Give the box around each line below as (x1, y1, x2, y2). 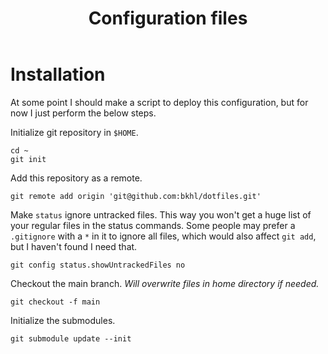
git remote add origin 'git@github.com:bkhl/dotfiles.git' (10, 191, 262, 201)
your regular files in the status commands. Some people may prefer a (10, 219, 296, 231)
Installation (10, 63, 106, 86)
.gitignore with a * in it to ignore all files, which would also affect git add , (10, 230, 317, 242)
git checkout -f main (10, 297, 101, 307)
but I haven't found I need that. (10, 240, 138, 252)
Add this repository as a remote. (10, 172, 143, 184)
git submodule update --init (10, 333, 132, 344)
